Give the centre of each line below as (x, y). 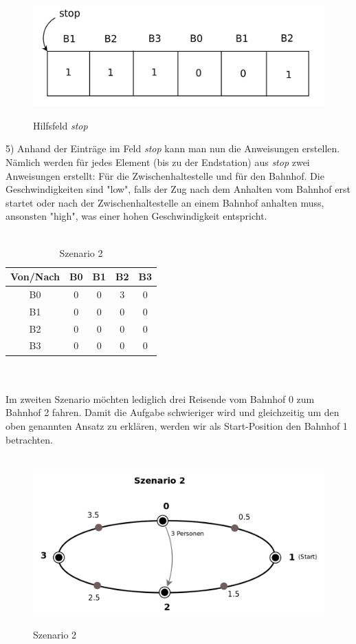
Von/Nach (35, 277)
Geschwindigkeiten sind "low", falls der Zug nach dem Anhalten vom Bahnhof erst (178, 189)
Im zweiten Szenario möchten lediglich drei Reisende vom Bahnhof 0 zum (160, 398)
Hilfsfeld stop (60, 125)
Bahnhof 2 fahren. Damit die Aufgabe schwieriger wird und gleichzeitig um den (173, 412)
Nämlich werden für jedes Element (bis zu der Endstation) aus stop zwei (158, 162)
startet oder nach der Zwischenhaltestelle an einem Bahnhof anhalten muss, (165, 202)
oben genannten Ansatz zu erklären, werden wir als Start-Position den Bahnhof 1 (177, 425)
